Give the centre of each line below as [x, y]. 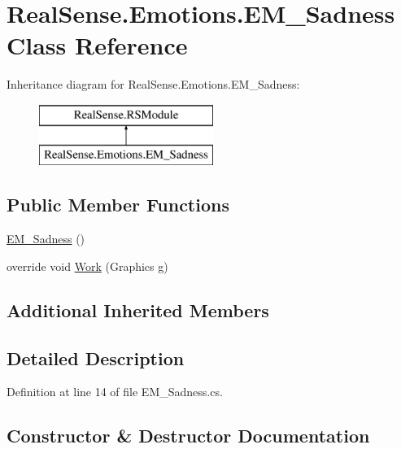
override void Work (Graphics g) [87, 266]
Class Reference [97, 45]
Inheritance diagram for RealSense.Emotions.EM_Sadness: [153, 84]
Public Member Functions [118, 205]
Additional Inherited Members [138, 310]
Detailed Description [96, 357]
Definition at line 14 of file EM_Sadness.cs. [115, 392]
